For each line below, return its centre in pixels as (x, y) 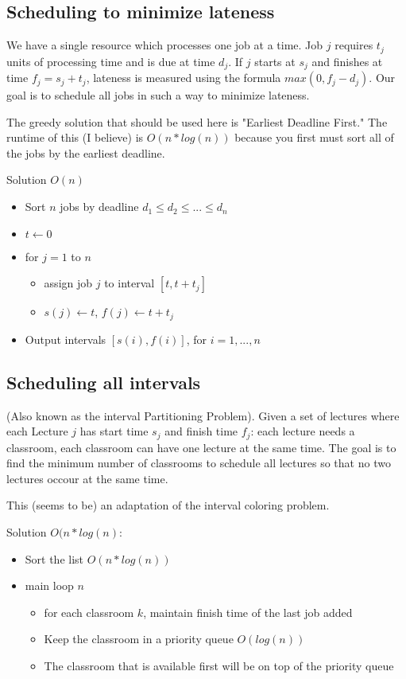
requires (354, 45)
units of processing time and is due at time (111, 61)
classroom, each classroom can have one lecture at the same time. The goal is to (201, 447)
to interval (130, 283)
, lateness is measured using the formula (184, 78)
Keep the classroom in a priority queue (139, 639)
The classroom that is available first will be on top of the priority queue (219, 665)
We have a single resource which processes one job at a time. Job (165, 45)
